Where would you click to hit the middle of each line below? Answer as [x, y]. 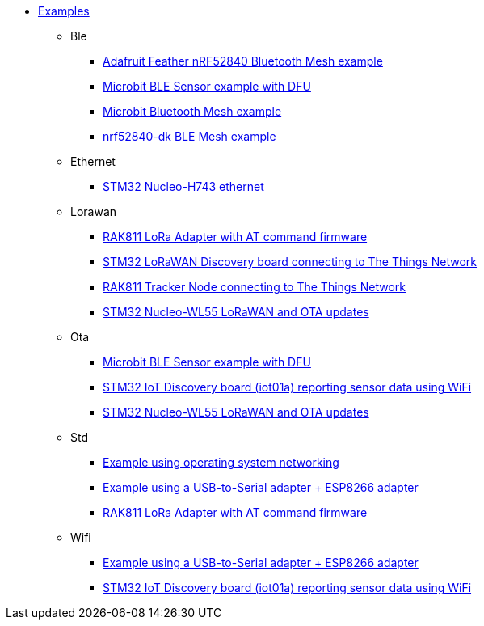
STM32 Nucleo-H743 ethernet [183, 186]
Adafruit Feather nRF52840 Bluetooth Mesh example [243, 61]
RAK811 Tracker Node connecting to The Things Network [254, 287]
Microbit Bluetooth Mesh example [192, 111]
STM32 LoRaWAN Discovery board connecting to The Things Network [290, 262]
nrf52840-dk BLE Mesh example [189, 136]
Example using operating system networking [221, 462]
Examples [64, 11]
